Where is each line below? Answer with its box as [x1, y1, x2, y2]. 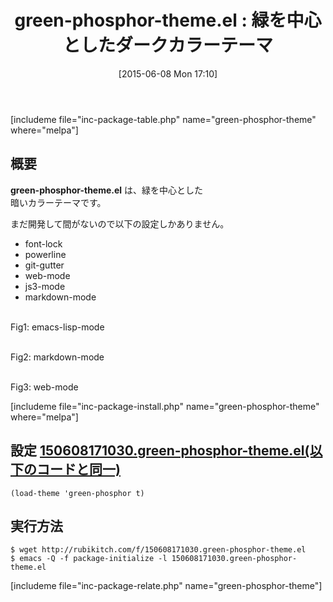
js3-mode [24, 280, 66, 292]
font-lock [24, 237, 63, 250]
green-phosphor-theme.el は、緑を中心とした [10, 184, 204, 196]
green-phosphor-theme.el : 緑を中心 [14, 9, 322, 32]
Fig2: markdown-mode [10, 351, 105, 363]
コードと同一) [36, 461, 121, 478]
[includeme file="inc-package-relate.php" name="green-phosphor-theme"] [10, 580, 323, 592]
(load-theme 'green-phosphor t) [10, 488, 145, 498]
